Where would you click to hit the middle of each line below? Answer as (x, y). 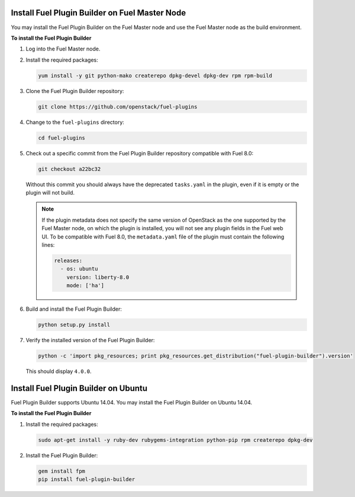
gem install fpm (62, 471)
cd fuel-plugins (62, 138)
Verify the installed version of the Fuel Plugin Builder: (90, 340)
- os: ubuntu (79, 269)
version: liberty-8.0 (98, 277)
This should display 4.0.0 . (59, 371)
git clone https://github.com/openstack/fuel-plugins (118, 106)
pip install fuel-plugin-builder (87, 480)
